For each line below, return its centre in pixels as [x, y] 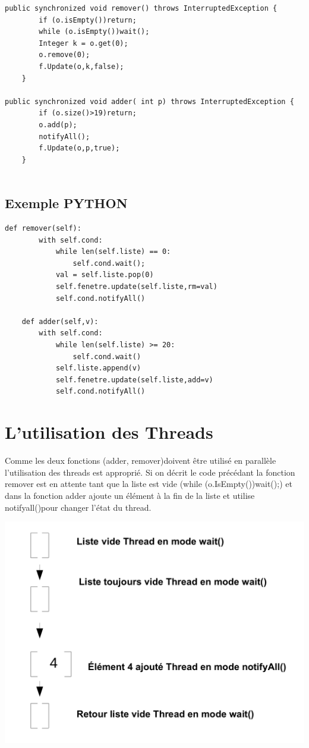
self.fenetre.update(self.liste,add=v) [134, 380]
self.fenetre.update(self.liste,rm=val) [136, 287]
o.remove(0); [64, 55]
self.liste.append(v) [98, 368]
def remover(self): [43, 229]
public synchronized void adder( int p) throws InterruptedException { [149, 101]
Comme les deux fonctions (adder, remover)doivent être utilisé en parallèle [141, 461]
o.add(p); [58, 125]
